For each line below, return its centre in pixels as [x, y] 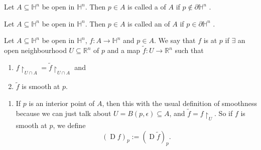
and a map [124, 50]
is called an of [149, 23]
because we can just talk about [63, 113]
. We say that [175, 40]
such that [189, 50]
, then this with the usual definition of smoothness [179, 103]
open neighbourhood [35, 50]
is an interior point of [62, 103]
